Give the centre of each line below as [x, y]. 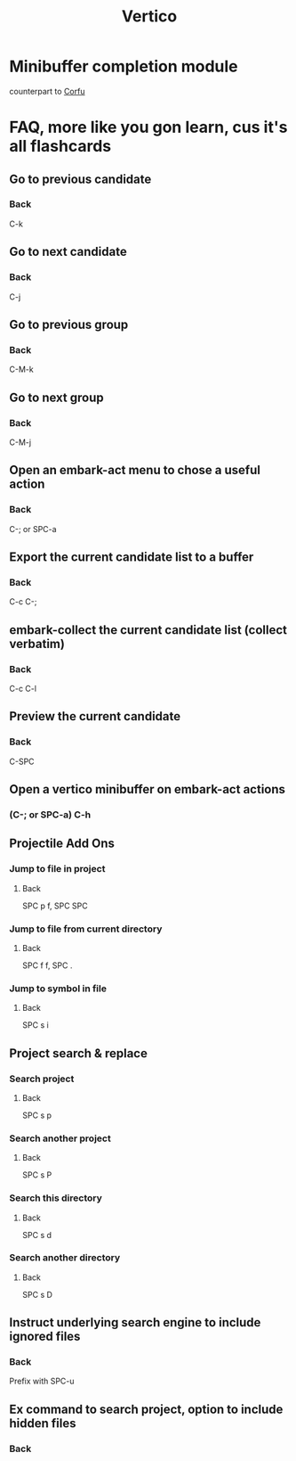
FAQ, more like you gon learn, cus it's [148, 127]
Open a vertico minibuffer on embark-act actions [148, 789]
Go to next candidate [68, 252]
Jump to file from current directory [86, 929]
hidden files [43, 1423]
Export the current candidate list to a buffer [132, 557]
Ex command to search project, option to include [146, 1409]
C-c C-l [23, 688]
